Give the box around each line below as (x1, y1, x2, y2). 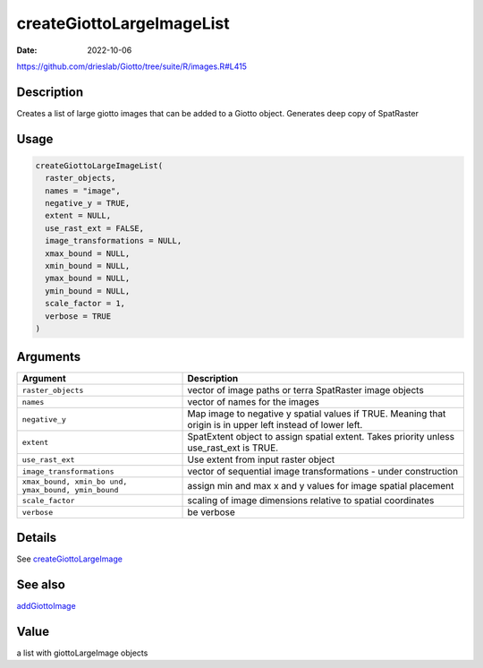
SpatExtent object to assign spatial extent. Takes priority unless (187, 431, 455, 443)
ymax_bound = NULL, (45, 273, 131, 284)
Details (16, 529, 57, 545)
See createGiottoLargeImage (16, 553, 123, 564)
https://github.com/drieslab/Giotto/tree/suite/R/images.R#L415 (16, 61, 248, 72)
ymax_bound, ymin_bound (21, 485, 119, 495)
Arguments (16, 349, 81, 364)
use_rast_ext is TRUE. (187, 441, 279, 454)
